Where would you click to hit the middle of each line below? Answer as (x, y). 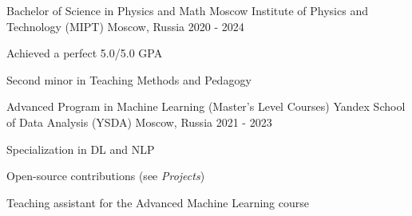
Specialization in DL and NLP (81, 149)
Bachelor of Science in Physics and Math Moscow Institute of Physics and (187, 10)
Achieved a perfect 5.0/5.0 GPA (85, 53)
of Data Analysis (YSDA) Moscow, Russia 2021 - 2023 (139, 122)
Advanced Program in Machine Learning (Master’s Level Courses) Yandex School (206, 106)
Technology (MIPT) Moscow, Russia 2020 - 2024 (125, 26)
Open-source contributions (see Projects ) (106, 176)
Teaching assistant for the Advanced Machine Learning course (158, 202)
